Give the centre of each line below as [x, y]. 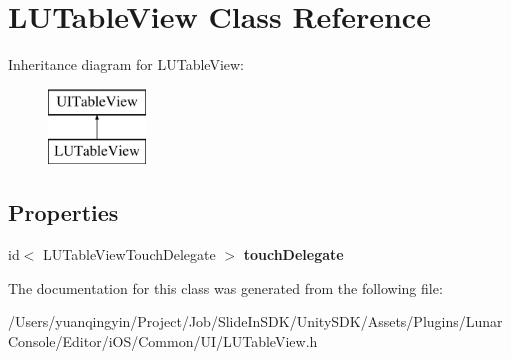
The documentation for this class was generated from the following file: [225, 287]
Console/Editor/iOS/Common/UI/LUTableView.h [163, 340]
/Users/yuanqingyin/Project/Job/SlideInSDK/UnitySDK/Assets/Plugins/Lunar [255, 321]
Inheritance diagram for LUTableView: [126, 64]
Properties [63, 212]
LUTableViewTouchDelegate [129, 254]
